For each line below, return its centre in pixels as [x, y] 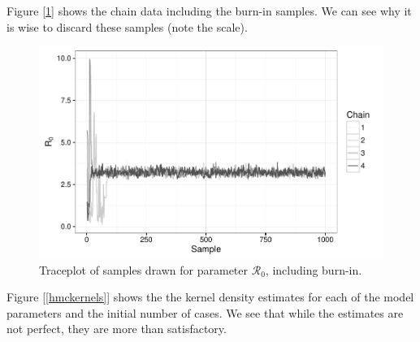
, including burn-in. [314, 269]
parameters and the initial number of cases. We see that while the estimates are [205, 312]
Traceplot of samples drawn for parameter [144, 269]
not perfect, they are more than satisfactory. [117, 329]
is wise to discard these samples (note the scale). [127, 26]
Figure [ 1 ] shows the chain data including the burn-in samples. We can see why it [209, 11]
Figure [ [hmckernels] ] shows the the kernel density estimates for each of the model [210, 297]
